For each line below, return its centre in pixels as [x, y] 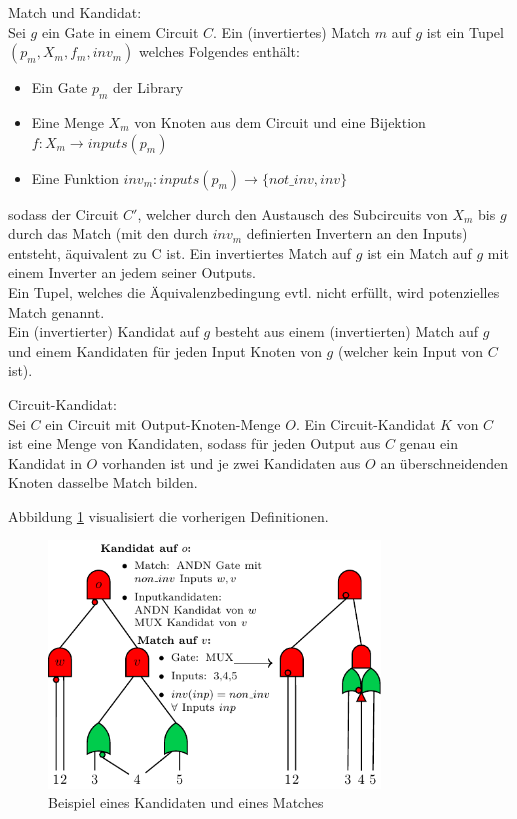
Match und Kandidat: [75, 12]
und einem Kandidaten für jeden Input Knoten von [165, 350]
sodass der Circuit [63, 213]
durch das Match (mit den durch [108, 233]
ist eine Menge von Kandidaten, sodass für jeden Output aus [194, 443]
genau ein [428, 443]
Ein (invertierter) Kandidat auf [103, 331]
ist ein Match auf [419, 252]
